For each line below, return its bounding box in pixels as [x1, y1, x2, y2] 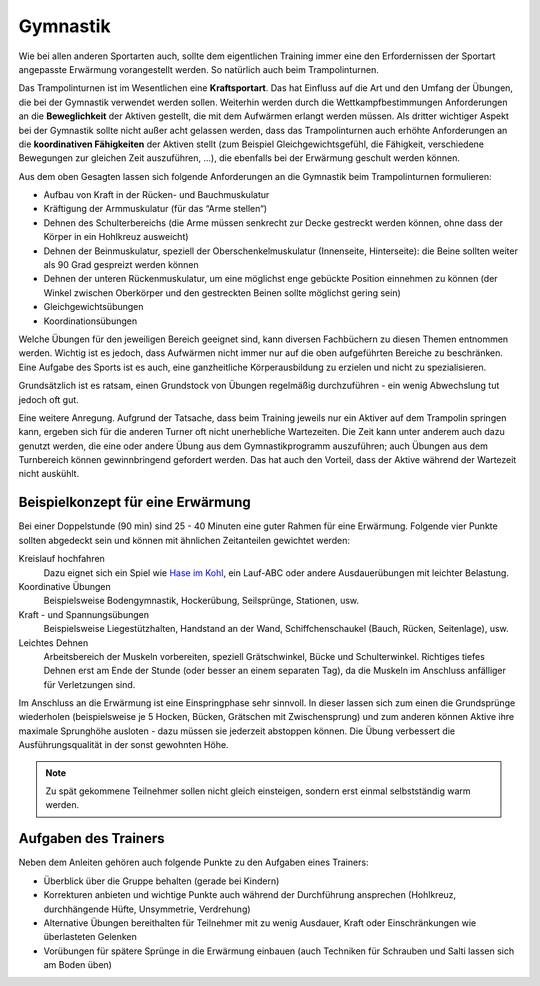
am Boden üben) [43, 959, 112, 971]
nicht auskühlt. [18, 468, 80, 480]
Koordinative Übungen [18, 580, 111, 592]
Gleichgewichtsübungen [43, 301, 144, 313]
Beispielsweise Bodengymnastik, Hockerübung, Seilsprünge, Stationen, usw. [43, 595, 360, 607]
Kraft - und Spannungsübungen [18, 608, 150, 620]
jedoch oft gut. [18, 393, 79, 405]
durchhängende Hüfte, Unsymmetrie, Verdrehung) [43, 903, 251, 915]
